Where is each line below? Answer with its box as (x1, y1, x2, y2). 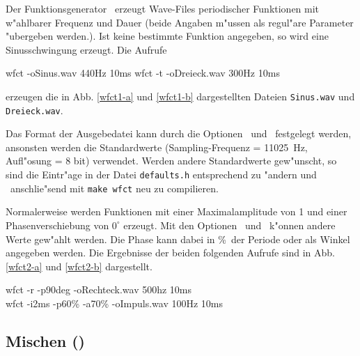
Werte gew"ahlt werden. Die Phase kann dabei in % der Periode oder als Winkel (6, 231, 350, 246)
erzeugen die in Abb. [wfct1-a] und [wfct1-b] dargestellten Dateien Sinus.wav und (6, 88, 355, 103)
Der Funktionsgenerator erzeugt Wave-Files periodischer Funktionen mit (6, 1, 320, 15)
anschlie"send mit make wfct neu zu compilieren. (10, 180, 219, 195)
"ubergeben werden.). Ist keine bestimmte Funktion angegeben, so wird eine (6, 29, 329, 43)
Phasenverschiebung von (6, 217, 109, 232)
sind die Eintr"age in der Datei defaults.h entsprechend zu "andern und (6, 167, 317, 182)
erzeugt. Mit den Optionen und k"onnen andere (123, 217, 336, 232)
